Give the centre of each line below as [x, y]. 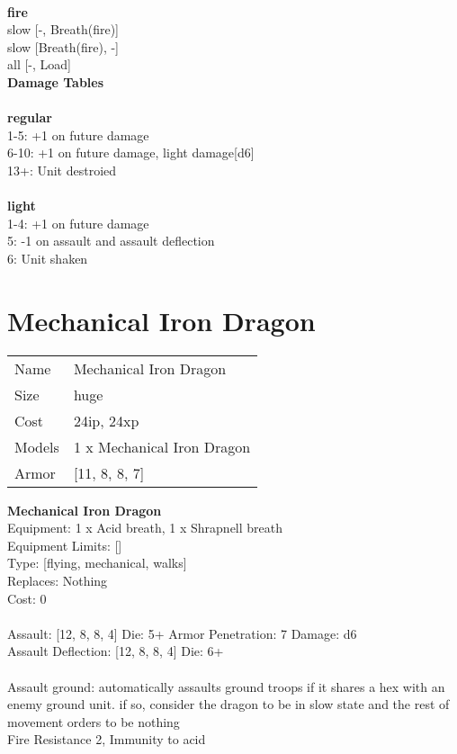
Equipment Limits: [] [65, 545]
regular [30, 117]
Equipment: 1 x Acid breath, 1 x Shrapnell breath [145, 528]
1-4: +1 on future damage [78, 223]
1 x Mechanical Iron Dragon [162, 446]
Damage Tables [56, 81]
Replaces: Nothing [58, 580]
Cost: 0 [27, 598]
